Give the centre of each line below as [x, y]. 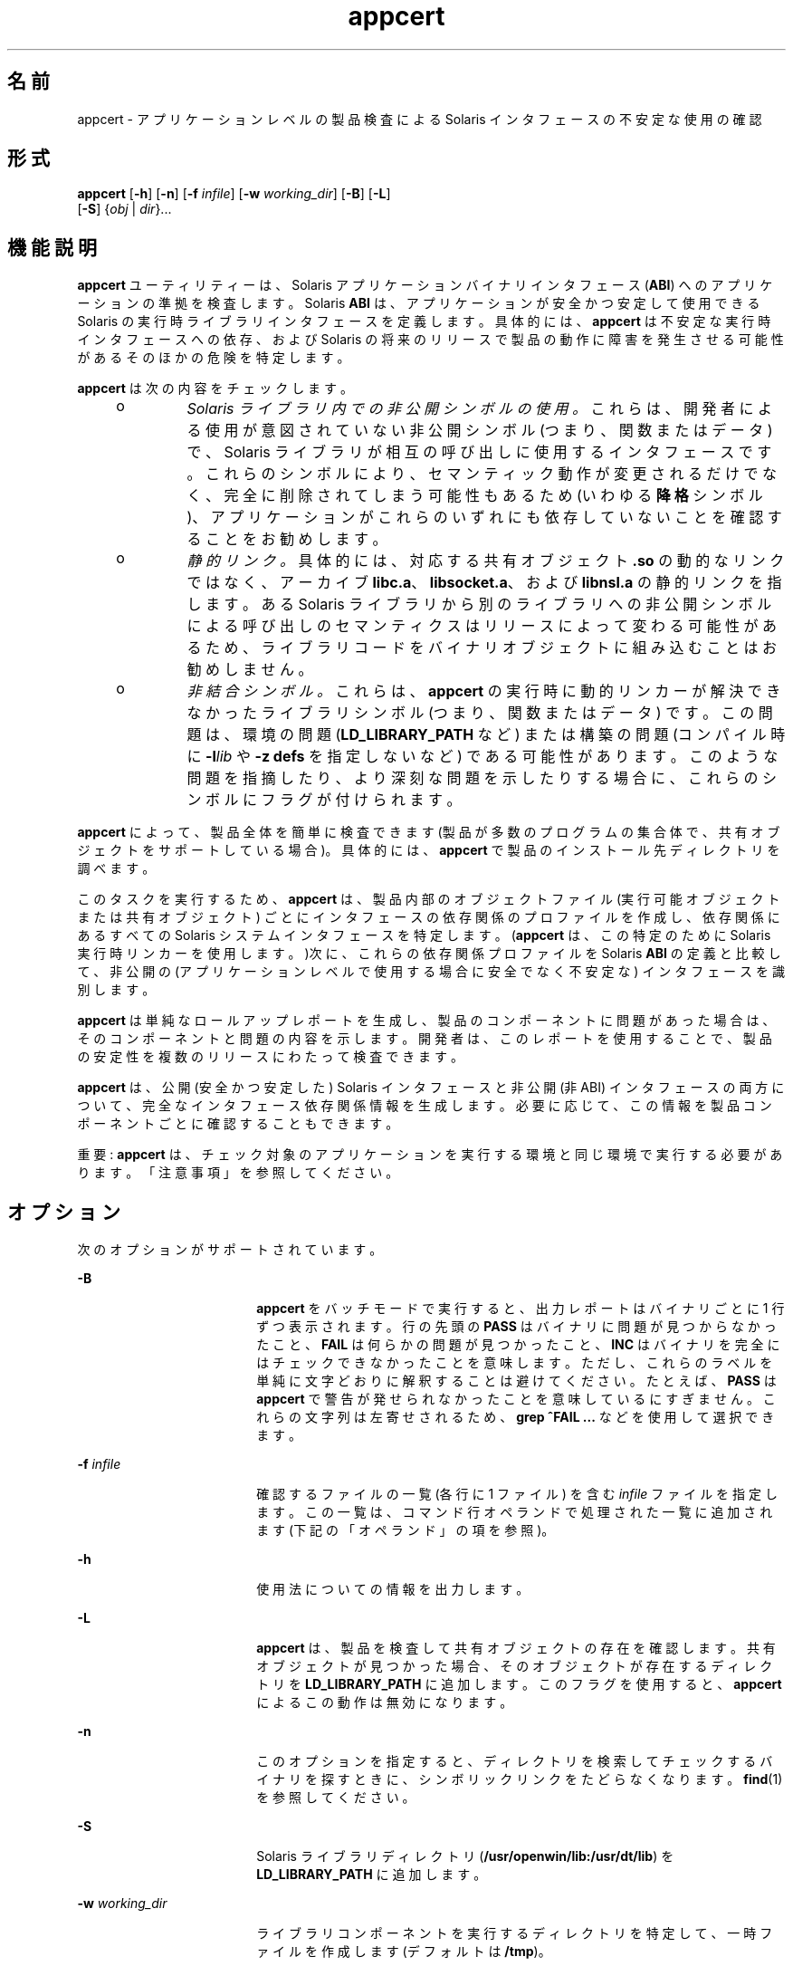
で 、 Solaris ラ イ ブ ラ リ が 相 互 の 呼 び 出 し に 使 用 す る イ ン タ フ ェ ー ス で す [479, 452]
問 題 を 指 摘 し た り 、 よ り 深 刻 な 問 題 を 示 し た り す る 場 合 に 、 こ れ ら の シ [482, 778]
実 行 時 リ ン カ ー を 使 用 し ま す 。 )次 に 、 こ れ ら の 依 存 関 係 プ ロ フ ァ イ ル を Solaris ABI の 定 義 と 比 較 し [429, 954]
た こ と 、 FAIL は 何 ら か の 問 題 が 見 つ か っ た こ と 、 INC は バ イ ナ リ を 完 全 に [518, 1345]
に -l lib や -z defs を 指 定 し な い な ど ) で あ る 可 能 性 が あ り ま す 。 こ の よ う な [482, 757]
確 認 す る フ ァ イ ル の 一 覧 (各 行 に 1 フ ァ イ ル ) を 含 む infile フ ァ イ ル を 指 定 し [517, 1494]
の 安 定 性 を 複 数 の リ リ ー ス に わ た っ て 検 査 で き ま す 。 [270, 1057]
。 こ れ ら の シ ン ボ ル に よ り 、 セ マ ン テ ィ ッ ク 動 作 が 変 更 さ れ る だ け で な [482, 474]
